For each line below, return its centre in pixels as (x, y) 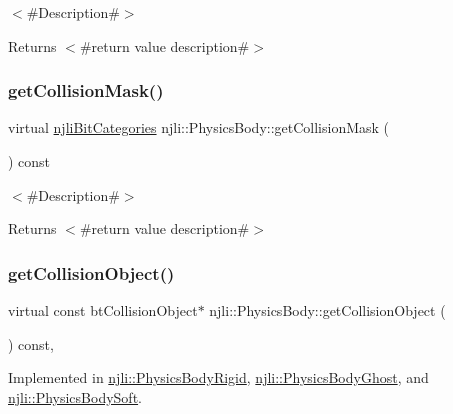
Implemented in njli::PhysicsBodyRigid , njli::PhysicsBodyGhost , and (218, 377)
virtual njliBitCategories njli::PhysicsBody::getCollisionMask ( (199, 127)
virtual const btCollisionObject (103, 310)
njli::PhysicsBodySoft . (75, 396)
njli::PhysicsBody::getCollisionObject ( (327, 310)
